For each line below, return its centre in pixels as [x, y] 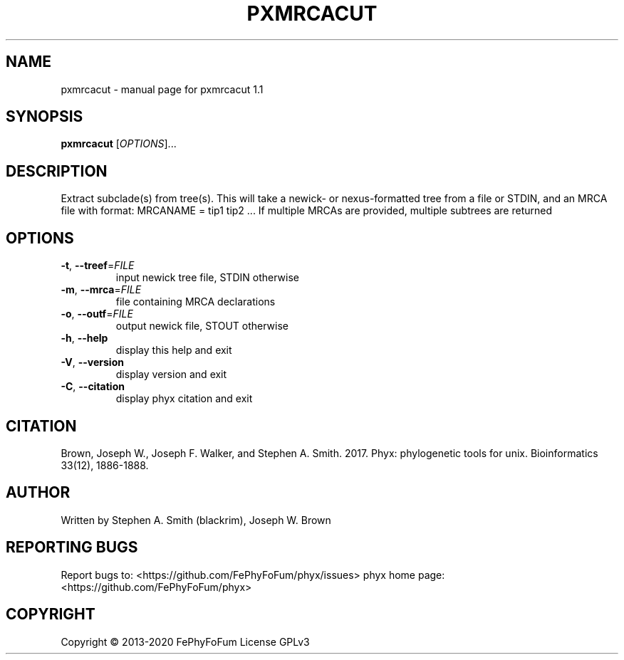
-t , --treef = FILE [98, 266]
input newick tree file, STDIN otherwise [207, 278]
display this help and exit [174, 350]
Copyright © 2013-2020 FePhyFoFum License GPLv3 [185, 641]
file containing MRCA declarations [196, 302]
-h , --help [84, 338]
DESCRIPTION [57, 171]
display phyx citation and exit [184, 399]
